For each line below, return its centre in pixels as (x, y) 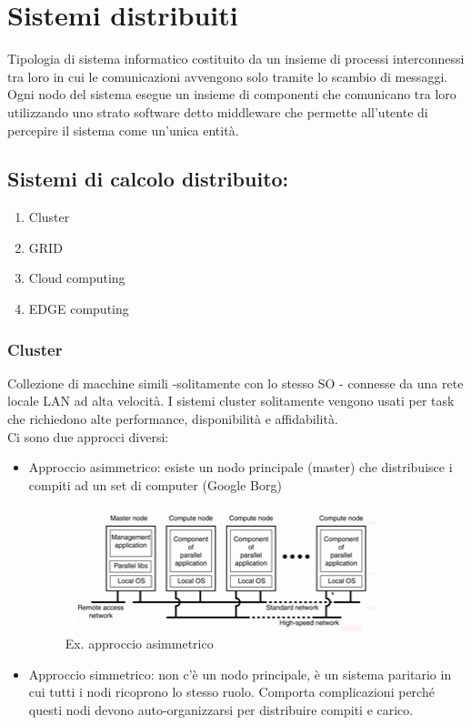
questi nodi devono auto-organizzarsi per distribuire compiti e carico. (221, 710)
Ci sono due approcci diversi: (88, 436)
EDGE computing (79, 309)
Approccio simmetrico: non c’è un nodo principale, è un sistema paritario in (240, 674)
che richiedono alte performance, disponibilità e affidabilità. (173, 419)
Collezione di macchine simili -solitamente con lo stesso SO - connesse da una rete (235, 383)
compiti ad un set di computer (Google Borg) (155, 484)
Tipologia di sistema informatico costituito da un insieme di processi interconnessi (236, 59)
